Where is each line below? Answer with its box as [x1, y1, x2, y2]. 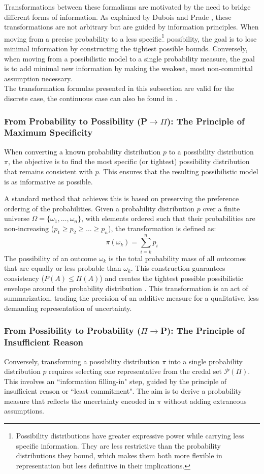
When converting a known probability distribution [4, 146, 161, 156]
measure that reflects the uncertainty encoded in [4, 395, 155, 406]
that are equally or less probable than [4, 263, 121, 273]
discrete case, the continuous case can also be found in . [4, 93, 178, 103]
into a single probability [168, 356, 243, 366]
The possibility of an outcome [4, 252, 97, 263]
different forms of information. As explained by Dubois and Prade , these [4, 11, 232, 22]
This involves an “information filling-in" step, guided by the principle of [4, 375, 227, 386]
